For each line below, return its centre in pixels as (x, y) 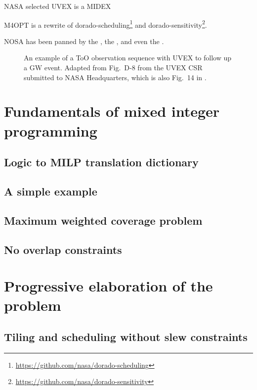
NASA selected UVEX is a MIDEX (58, 6)
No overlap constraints (63, 249)
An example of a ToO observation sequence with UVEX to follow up (128, 58)
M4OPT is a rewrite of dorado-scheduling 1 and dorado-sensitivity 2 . (106, 24)
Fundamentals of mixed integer (112, 111)
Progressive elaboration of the (108, 286)
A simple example (51, 191)
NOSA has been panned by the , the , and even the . (84, 41)
